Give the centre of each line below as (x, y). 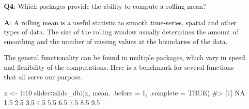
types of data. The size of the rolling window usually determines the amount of (121, 32)
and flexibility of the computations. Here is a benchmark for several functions (119, 67)
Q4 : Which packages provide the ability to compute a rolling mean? (105, 6)
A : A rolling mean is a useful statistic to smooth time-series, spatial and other (120, 22)
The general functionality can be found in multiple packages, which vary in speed (125, 57)
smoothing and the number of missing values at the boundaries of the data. (116, 41)
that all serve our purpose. (43, 76)
